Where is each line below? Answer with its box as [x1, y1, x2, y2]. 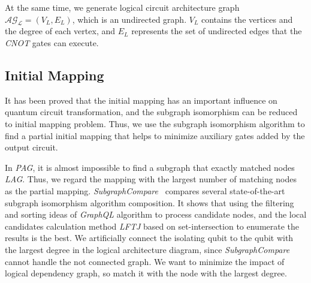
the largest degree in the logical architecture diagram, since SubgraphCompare [5, 243, 290, 255]
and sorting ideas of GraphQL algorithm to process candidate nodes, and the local [5, 208, 307, 221]
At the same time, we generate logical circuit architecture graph [5, 1, 240, 13]
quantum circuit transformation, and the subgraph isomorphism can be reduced [5, 106, 298, 118]
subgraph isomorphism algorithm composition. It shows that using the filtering [5, 196, 294, 209]
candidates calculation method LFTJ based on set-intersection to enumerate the [5, 219, 300, 232]
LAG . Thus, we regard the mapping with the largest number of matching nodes [5, 173, 297, 185]
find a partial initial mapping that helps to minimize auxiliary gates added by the [5, 129, 305, 141]
